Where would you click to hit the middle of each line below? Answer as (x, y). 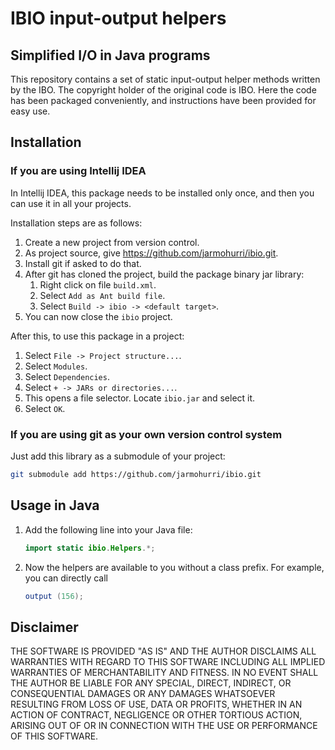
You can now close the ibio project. (98, 316)
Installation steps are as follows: (76, 223)
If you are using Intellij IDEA (78, 171)
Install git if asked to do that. (83, 263)
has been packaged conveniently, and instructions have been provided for (163, 100)
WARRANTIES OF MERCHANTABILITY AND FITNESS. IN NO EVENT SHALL (164, 673)
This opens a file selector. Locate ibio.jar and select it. (140, 398)
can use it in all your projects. (71, 203)
